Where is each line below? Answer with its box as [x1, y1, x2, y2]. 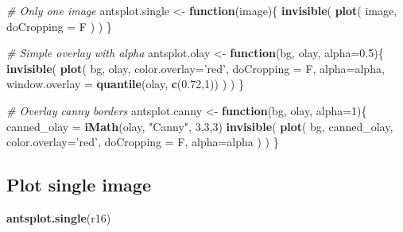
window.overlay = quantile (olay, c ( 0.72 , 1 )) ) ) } [6, 75, 244, 92]
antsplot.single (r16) [6, 209, 111, 226]
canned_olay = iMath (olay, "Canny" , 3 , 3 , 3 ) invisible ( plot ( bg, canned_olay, [6, 118, 393, 134]
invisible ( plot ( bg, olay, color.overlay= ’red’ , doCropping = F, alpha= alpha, [6, 60, 385, 76]
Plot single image [6, 172, 151, 197]
